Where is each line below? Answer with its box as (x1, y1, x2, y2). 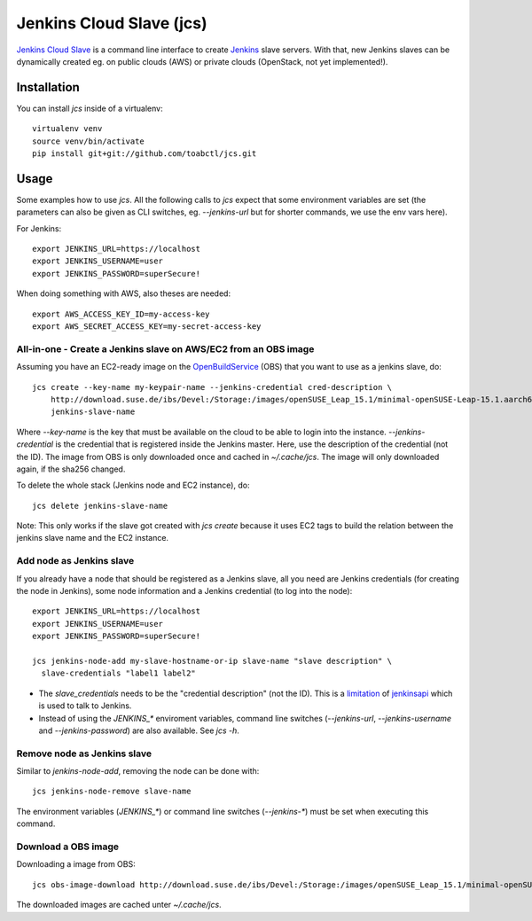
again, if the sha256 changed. (16, 464, 126, 474)
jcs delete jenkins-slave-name (32, 501, 168, 511)
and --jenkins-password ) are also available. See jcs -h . (38, 725, 239, 736)
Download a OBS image (16, 840, 120, 853)
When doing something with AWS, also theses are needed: (16, 288, 231, 299)
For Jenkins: (16, 222, 62, 234)
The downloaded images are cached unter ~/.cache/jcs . (16, 900, 222, 910)
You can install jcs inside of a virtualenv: (16, 103, 163, 113)
